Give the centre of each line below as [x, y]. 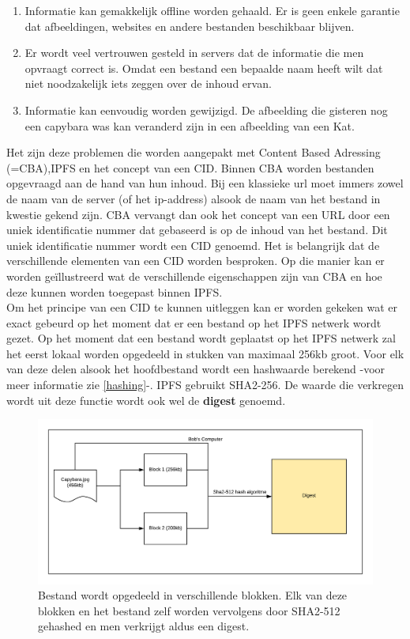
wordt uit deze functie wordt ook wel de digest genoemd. [146, 400]
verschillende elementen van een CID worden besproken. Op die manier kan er [196, 261]
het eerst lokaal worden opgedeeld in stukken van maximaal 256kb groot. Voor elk [205, 353]
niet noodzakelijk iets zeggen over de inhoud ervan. [148, 83]
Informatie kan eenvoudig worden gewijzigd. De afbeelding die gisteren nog [206, 110]
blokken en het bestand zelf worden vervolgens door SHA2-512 [189, 610]
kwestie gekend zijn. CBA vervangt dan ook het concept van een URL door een [198, 214]
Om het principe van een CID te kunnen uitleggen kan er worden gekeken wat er [202, 307]
